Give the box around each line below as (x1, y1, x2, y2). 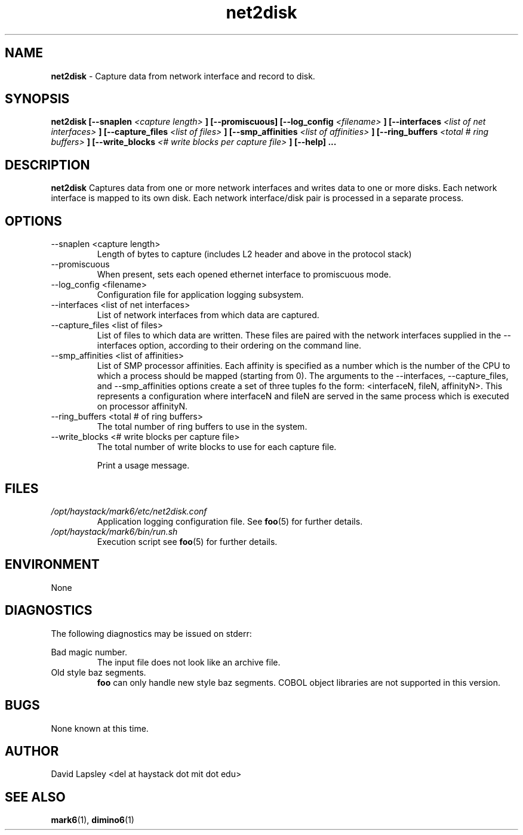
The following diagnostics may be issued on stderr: (51, 628, 252, 639)
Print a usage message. (97, 460, 190, 471)
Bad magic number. (51, 646, 127, 657)
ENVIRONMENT (5, 557, 100, 572)
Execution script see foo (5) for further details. (97, 536, 278, 547)
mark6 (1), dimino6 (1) (51, 815, 134, 825)
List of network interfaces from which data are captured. (97, 310, 319, 321)
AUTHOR (5, 743, 59, 759)
